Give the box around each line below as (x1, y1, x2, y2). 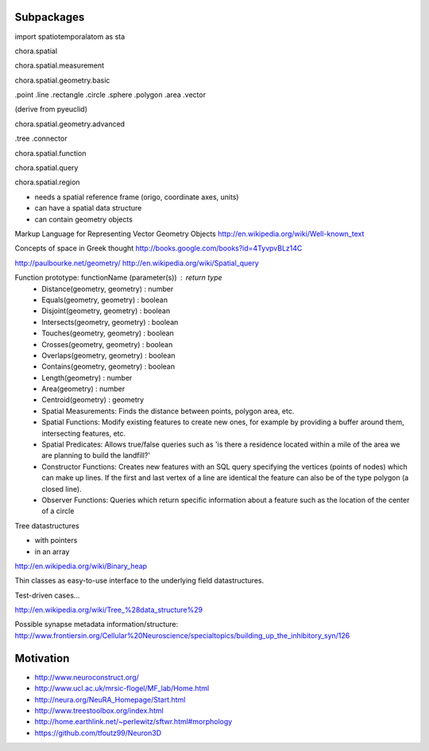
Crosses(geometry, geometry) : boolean (41, 339, 173, 349)
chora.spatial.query (14, 163, 79, 172)
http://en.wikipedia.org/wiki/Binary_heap (14, 561, 147, 571)
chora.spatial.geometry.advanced (14, 119, 126, 129)
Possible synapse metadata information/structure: (14, 620, 179, 629)
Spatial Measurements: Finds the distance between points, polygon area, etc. (41, 406, 295, 416)
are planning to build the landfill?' (41, 451, 151, 460)
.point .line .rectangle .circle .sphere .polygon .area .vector (14, 90, 207, 99)
